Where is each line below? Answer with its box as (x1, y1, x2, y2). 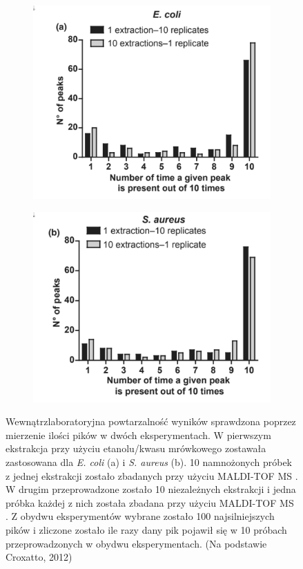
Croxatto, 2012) (6, 550, 72, 564)
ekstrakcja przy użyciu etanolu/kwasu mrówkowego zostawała (6, 441, 266, 456)
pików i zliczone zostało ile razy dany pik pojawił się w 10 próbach (6, 522, 287, 537)
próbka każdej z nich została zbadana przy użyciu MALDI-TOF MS (6, 495, 294, 510)
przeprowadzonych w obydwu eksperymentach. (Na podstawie (6, 536, 267, 550)
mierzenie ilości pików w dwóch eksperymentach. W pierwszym (6, 427, 271, 442)
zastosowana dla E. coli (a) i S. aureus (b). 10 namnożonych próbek (6, 455, 293, 469)
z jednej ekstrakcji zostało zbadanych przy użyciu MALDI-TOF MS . (6, 468, 298, 483)
